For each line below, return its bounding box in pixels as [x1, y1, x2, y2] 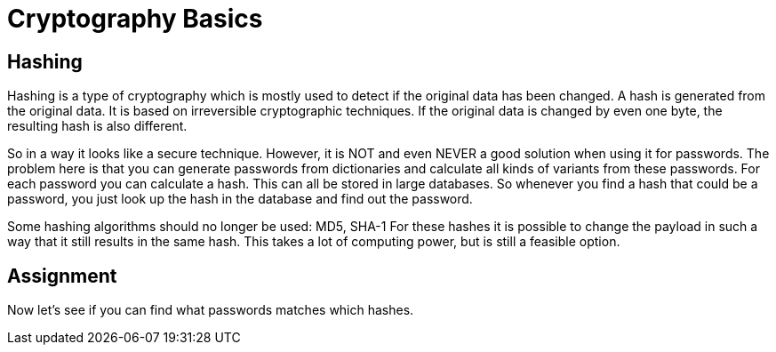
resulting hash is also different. [7, 118, 188, 134]
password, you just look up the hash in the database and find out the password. [7, 191, 473, 207]
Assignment [7, 264, 117, 287]
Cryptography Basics [7, 4, 263, 34]
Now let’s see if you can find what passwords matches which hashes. [7, 302, 414, 318]
